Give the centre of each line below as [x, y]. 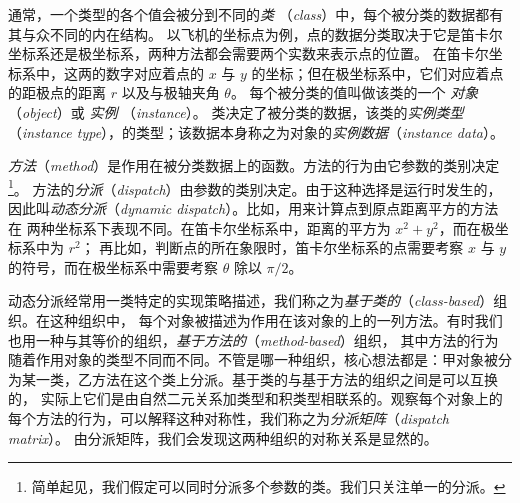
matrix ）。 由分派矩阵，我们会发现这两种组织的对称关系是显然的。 [223, 437]
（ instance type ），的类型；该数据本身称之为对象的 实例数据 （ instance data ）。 [256, 131]
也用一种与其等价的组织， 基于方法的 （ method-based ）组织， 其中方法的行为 [253, 339]
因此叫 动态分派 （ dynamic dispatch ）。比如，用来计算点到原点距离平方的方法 [253, 208]
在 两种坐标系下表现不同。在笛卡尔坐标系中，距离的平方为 [199, 227]
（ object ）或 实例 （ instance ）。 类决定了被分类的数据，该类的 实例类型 [236, 111]
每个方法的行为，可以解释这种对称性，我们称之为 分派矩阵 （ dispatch [229, 417]
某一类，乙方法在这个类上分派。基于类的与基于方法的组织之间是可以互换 [259, 378]
